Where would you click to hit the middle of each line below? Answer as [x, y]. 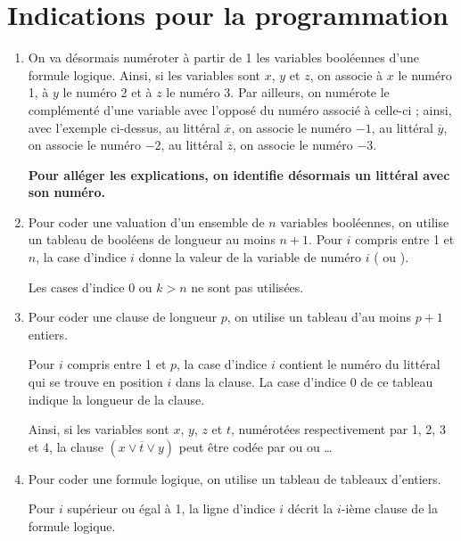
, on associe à [346, 74]
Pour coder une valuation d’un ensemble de [146, 221]
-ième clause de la [389, 508]
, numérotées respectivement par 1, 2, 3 [338, 429]
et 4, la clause [66, 446]
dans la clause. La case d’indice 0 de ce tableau [305, 382]
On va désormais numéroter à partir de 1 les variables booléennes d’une [223, 57]
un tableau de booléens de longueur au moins [152, 239]
